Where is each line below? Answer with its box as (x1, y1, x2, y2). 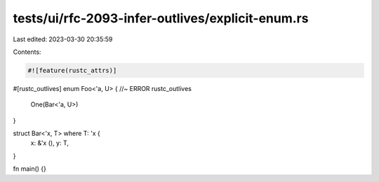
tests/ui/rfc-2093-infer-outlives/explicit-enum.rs (13, 10, 309, 26)
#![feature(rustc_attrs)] (27, 66, 117, 74)
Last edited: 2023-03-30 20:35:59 (13, 35, 113, 43)
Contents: (13, 48, 41, 56)
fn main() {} (13, 164, 47, 173)
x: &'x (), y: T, (30, 139, 69, 147)
